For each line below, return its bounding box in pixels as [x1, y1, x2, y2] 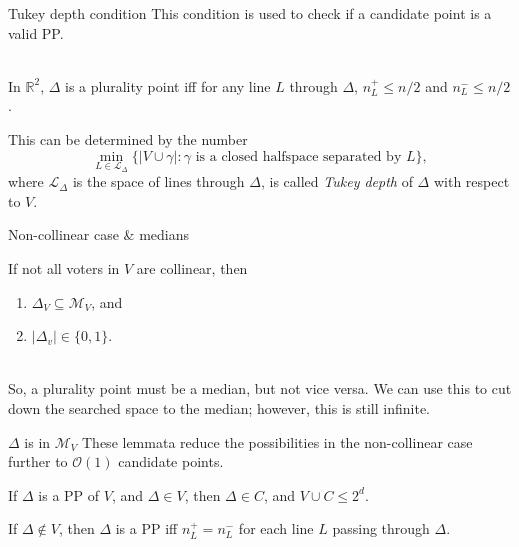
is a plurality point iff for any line [65, 75, 271, 96]
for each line [238, 518, 314, 539]
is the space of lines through [72, 171, 245, 192]
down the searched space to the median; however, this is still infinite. [8, 397, 430, 418]
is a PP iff [115, 518, 178, 539]
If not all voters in [8, 257, 120, 278]
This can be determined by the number [8, 128, 248, 149]
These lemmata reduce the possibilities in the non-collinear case [82, 431, 473, 452]
